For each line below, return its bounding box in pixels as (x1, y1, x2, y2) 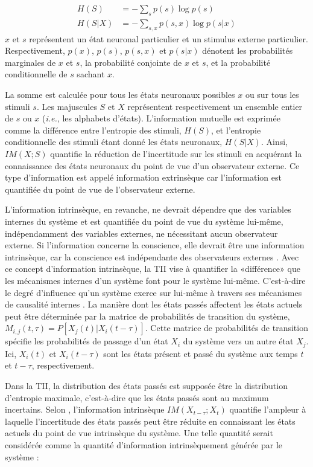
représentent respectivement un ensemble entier (127, 100, 303, 112)
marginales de (5, 56, 56, 68)
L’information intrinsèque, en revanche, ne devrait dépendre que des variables (5, 203, 291, 216)
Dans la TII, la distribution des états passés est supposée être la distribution (5, 379, 288, 391)
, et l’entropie (211, 123, 261, 136)
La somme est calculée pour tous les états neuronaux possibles (5, 88, 235, 101)
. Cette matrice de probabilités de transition (145, 321, 308, 334)
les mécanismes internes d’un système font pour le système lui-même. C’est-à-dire (5, 274, 306, 286)
